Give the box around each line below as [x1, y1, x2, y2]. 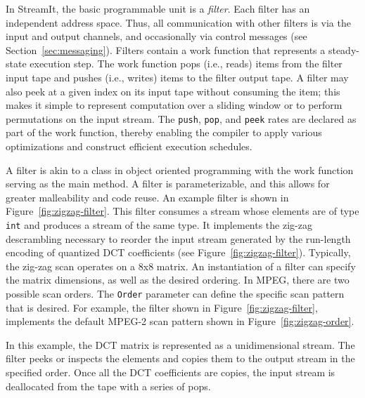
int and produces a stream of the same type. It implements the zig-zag [6, 217, 312, 232]
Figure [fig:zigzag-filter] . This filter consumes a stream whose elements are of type [6, 204, 359, 218]
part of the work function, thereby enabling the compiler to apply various [6, 125, 322, 140]
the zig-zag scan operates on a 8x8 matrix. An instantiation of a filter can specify [6, 258, 356, 273]
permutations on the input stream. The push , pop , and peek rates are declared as [6, 111, 357, 126]
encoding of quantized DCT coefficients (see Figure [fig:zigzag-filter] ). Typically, [6, 245, 351, 260]
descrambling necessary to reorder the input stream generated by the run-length [6, 231, 351, 246]
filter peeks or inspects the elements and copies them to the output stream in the [6, 351, 355, 366]
